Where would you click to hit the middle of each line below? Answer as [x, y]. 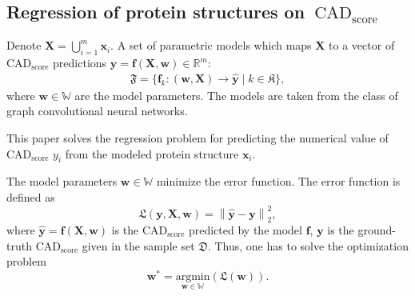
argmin [193, 276]
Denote [24, 45]
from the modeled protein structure [152, 153]
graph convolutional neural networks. [97, 111]
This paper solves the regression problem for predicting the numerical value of [198, 138]
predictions [80, 62]
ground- [377, 229]
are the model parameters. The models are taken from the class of [236, 95]
